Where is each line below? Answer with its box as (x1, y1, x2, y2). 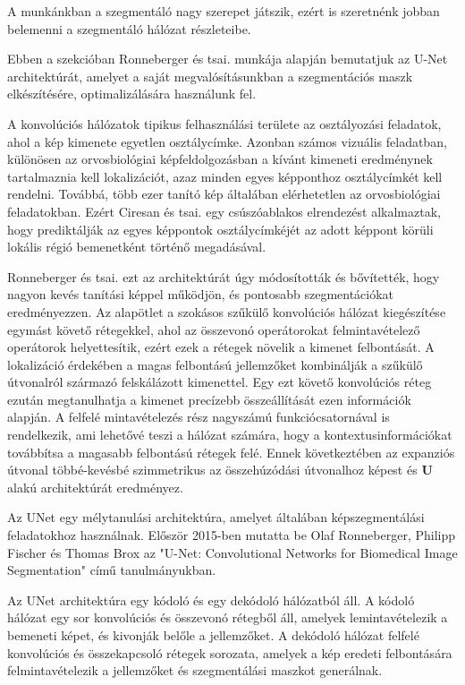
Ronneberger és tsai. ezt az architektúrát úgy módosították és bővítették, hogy (7, 267, 440, 286)
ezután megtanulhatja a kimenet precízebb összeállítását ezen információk (7, 390, 411, 408)
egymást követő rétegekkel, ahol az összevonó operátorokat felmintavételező (7, 320, 420, 338)
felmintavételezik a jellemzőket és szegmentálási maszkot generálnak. (7, 661, 383, 680)
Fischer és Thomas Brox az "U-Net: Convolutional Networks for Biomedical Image (7, 543, 458, 561)
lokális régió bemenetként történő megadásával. (7, 237, 266, 256)
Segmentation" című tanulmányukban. (7, 561, 216, 579)
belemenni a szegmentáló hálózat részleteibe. (7, 19, 251, 38)
